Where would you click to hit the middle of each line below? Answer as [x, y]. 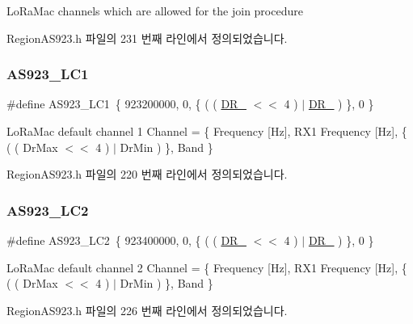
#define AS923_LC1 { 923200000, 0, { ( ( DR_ [126, 104]
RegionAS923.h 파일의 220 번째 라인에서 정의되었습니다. [147, 174]
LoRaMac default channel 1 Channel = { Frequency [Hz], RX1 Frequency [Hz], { [207, 131]
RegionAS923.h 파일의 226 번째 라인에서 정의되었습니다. [147, 310]
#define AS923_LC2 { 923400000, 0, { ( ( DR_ [126, 240]
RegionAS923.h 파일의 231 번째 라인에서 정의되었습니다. [147, 38]
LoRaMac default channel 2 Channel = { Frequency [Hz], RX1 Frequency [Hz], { [207, 267]
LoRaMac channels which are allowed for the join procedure [155, 11]
